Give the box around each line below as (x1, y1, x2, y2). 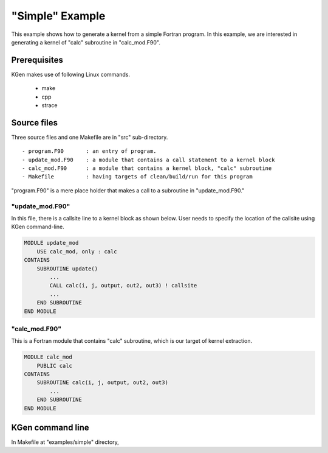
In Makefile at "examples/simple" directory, (11, 438, 120, 446)
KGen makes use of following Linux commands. (11, 71, 131, 78)
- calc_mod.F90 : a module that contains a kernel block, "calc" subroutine (22, 165, 272, 172)
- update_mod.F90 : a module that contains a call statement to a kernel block (22, 156, 275, 163)
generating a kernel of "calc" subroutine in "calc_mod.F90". (11, 38, 161, 46)
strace (41, 102, 58, 109)
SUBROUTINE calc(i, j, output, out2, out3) (36, 379, 168, 386)
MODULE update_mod (24, 239, 79, 247)
